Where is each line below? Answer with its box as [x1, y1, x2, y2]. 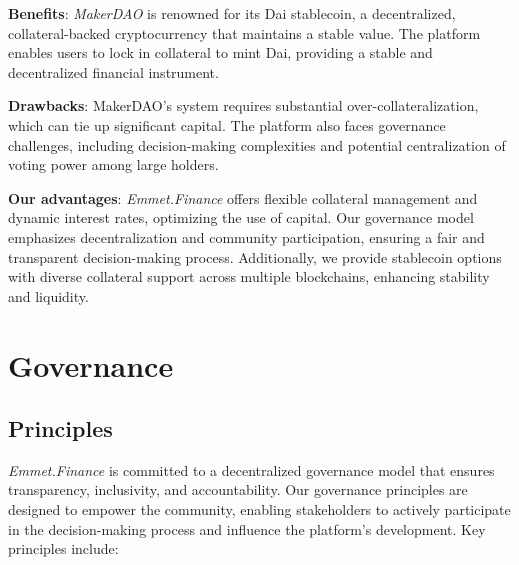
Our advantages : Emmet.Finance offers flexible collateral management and [8, 187, 478, 208]
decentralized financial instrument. [8, 61, 219, 82]
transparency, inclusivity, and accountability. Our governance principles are [8, 479, 468, 500]
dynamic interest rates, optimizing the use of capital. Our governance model [8, 207, 474, 228]
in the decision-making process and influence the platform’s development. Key [8, 518, 486, 539]
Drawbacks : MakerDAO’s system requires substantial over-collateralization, [8, 95, 479, 116]
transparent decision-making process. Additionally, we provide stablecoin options [8, 246, 502, 267]
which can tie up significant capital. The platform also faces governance [8, 114, 446, 135]
